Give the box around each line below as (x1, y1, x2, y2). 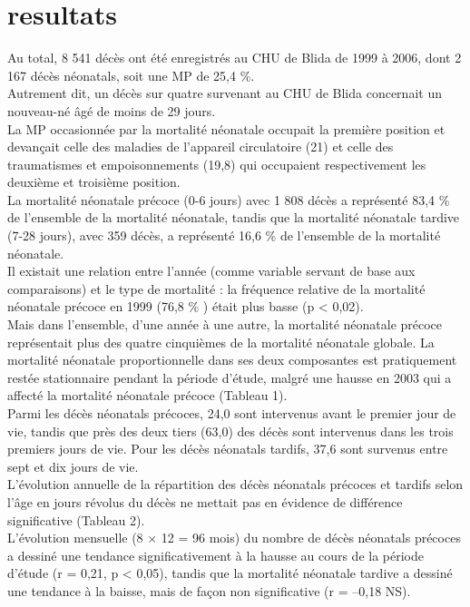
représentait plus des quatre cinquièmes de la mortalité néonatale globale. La (7, 332, 435, 351)
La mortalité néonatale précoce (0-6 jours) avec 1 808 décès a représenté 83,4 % (7, 190, 450, 209)
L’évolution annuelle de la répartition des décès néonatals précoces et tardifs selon (7, 475, 464, 494)
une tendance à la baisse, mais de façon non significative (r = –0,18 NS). (7, 581, 411, 600)
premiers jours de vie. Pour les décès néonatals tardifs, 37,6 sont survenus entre (7, 439, 448, 458)
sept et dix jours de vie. (7, 456, 139, 475)
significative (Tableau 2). (7, 510, 145, 529)
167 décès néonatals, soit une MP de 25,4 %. (7, 65, 255, 84)
